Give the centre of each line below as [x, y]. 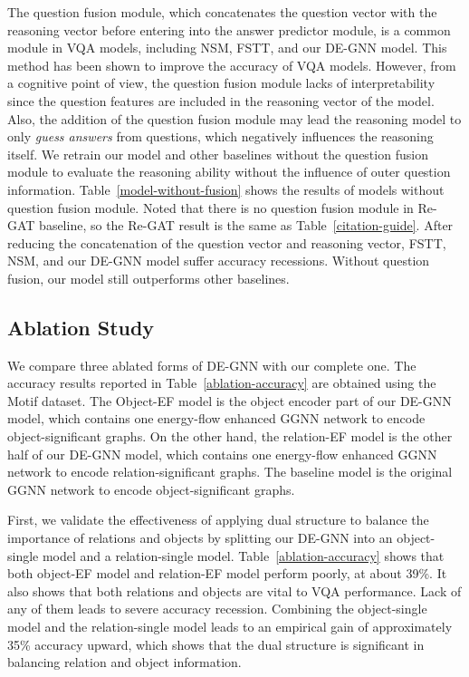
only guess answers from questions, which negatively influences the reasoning [220, 136]
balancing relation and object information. [124, 662]
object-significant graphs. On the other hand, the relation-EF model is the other [230, 436]
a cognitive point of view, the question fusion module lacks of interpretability [221, 83]
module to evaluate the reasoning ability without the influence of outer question [229, 172]
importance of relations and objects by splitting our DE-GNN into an [200, 538]
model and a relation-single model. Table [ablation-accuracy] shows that [243, 555]
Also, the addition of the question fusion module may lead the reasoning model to [234, 118]
